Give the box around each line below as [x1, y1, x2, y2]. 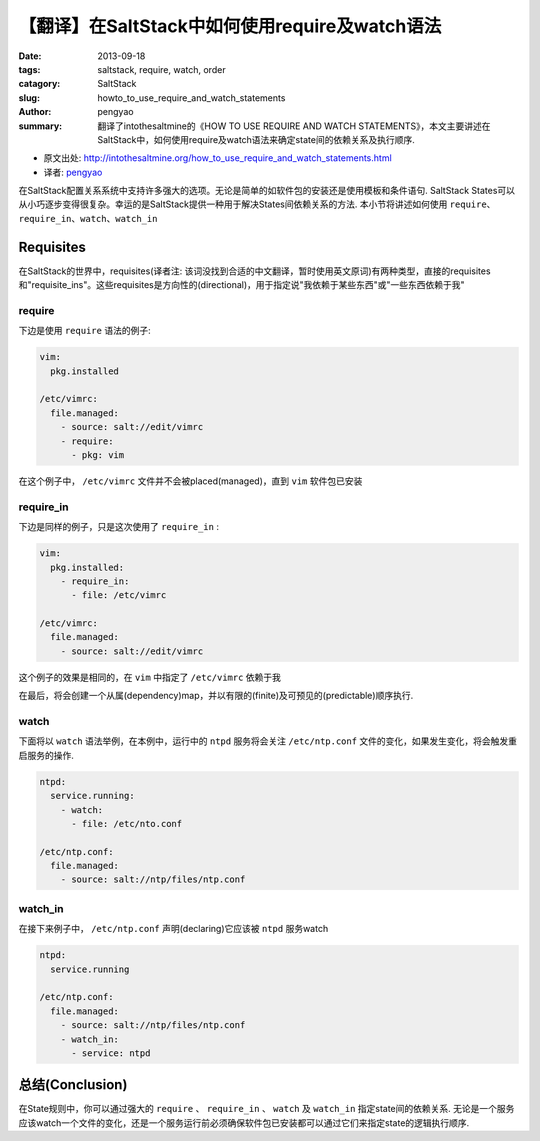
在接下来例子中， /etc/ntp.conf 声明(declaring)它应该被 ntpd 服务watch [18, 923, 329, 935]
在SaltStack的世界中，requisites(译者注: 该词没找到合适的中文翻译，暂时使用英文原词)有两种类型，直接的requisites [18, 265, 491, 277]
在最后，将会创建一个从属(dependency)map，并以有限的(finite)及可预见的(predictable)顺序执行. [18, 690, 414, 702]
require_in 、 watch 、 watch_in [18, 212, 158, 224]
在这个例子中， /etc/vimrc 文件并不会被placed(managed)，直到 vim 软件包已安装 [18, 475, 363, 487]
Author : [18, 106, 52, 118]
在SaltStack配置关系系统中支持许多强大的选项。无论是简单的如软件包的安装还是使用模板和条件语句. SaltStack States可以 [18, 185, 515, 197]
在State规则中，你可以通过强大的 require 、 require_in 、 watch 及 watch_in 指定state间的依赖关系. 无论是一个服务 [18, 1103, 515, 1115]
